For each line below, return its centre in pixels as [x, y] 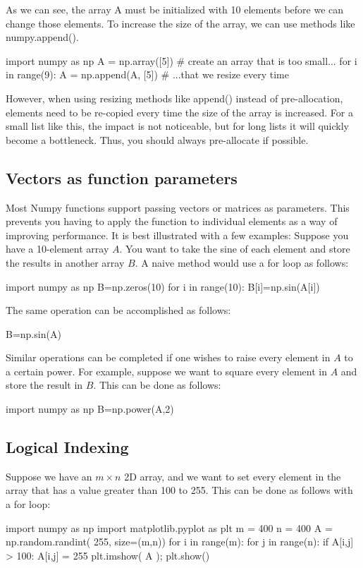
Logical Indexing [67, 447]
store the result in [44, 385]
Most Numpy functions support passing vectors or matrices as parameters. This [178, 207]
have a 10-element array [57, 249]
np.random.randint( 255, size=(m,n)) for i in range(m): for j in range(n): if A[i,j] [180, 542]
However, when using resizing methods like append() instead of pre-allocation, [174, 98]
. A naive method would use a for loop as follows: [242, 262]
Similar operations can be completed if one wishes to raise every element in [168, 357]
